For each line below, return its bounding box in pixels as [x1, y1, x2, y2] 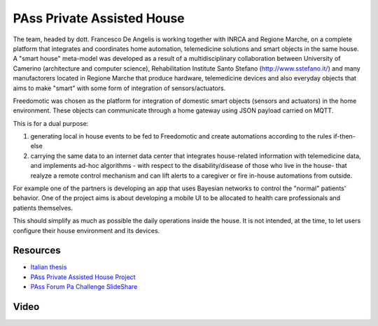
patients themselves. [13, 204, 73, 212]
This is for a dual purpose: [13, 119, 89, 127]
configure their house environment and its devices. [13, 226, 160, 234]
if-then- [332, 132, 356, 141]
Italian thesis [30, 263, 67, 271]
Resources [13, 245, 61, 257]
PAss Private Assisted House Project [30, 273, 136, 281]
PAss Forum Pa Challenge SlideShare [30, 283, 138, 291]
